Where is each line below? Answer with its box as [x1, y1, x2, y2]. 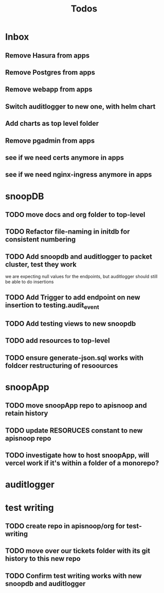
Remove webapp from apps [5, 85, 92, 94]
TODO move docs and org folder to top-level [5, 210, 145, 219]
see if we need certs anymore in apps [5, 153, 124, 162]
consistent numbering [5, 235, 76, 244]
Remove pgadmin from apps [5, 136, 95, 145]
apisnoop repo [5, 434, 51, 443]
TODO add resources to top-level [5, 336, 110, 345]
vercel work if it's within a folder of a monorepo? [5, 459, 159, 468]
